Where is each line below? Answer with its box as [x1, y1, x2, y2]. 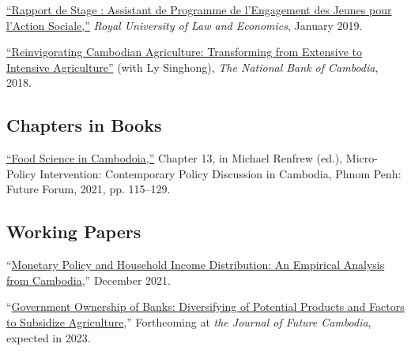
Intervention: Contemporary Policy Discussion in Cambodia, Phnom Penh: [40, 165, 402, 181]
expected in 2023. [6, 329, 91, 345]
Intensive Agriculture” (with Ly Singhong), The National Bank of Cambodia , [6, 58, 379, 75]
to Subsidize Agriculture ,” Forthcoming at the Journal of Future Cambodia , [6, 313, 371, 330]
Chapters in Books [6, 113, 162, 137]
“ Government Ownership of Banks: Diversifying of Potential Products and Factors [6, 298, 405, 315]
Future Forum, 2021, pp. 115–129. [6, 181, 171, 197]
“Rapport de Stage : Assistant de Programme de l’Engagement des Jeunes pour [6, 2, 392, 17]
